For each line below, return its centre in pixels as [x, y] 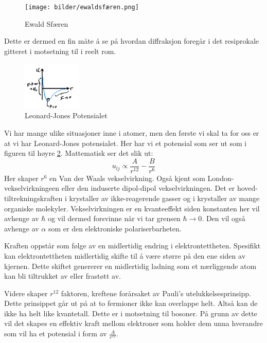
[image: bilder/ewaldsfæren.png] [82, 7]
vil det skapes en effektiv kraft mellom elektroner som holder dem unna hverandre [133, 323]
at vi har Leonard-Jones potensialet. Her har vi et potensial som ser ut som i [126, 143]
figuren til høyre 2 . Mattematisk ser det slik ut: [79, 153]
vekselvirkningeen [32, 188]
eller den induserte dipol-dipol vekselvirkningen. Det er [148, 188]
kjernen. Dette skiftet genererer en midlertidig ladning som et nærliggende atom [130, 266]
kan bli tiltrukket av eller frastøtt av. [63, 276]
